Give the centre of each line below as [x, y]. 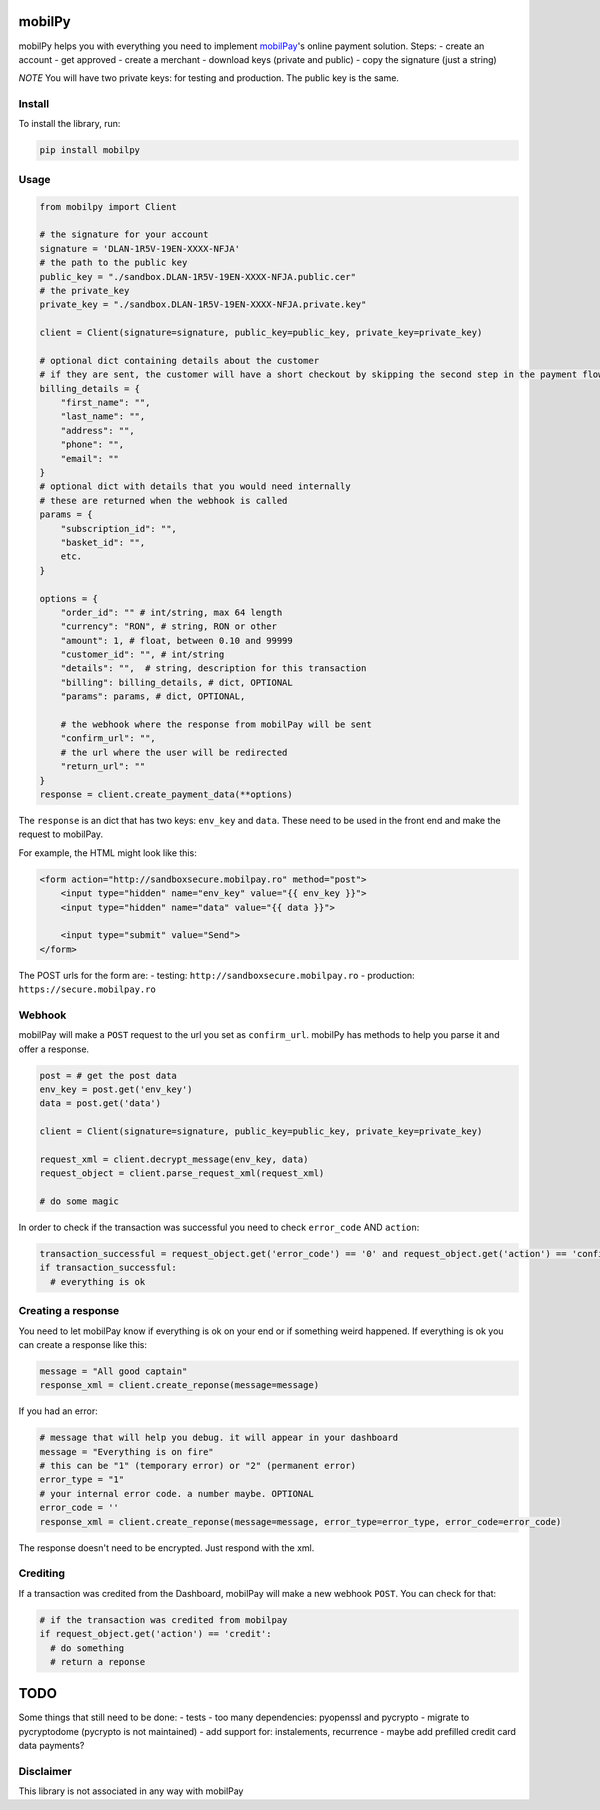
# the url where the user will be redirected [174, 752]
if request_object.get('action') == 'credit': [155, 1634]
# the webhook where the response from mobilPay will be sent [216, 724]
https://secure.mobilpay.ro [87, 989]
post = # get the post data [108, 1075]
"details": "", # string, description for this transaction [213, 668]
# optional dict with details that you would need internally [195, 486]
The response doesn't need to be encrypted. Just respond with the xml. [166, 1547]
